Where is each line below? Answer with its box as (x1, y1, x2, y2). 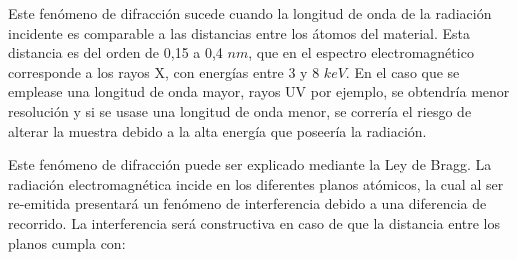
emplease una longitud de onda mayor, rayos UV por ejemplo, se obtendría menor (8, 81, 510, 102)
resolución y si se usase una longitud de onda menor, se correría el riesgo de (8, 100, 472, 121)
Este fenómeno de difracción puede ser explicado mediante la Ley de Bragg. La (8, 154, 492, 175)
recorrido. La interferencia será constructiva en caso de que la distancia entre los (8, 212, 501, 233)
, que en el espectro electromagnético (248, 42, 474, 63)
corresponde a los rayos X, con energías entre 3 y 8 (8, 61, 320, 82)
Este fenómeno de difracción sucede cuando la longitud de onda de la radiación (8, 3, 492, 23)
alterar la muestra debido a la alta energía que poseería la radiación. (8, 120, 427, 141)
